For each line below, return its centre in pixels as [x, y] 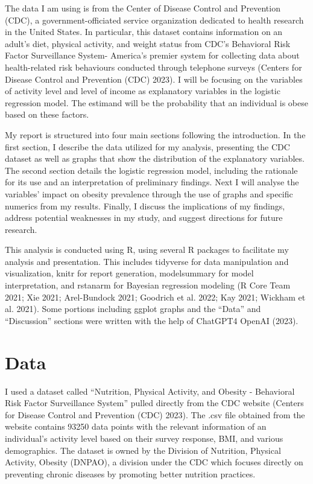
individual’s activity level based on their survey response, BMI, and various [144, 438]
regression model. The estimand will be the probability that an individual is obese [156, 102]
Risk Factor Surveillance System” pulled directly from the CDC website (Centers [154, 403]
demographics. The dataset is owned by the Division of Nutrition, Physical [143, 450]
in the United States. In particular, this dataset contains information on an [144, 32]
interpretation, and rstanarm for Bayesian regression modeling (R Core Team [148, 285]
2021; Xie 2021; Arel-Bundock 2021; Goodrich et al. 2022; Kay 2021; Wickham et [155, 297]
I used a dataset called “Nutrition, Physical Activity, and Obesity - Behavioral [150, 391]
